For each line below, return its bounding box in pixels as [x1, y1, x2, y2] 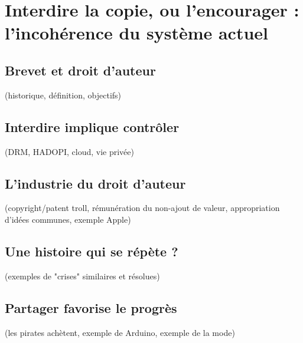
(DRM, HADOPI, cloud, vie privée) [5, 145, 135, 157]
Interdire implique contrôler [5, 117, 180, 136]
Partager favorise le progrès [5, 298, 177, 316]
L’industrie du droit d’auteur [5, 174, 186, 192]
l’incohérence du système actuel [5, 21, 269, 45]
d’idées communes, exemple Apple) [5, 213, 131, 225]
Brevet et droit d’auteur [5, 61, 156, 79]
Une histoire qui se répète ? [5, 242, 178, 260]
